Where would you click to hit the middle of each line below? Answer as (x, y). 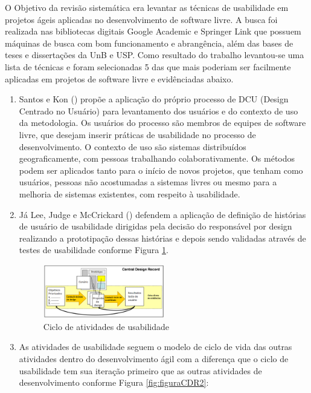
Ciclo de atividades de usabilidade (106, 326)
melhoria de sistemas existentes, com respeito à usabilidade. (130, 193)
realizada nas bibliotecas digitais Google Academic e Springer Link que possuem (153, 31)
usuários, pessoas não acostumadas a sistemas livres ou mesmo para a (148, 182)
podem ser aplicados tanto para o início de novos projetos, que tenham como (161, 170)
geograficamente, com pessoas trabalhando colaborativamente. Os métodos (157, 158)
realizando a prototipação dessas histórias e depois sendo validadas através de (162, 238)
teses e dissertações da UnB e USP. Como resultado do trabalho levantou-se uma (155, 55)
